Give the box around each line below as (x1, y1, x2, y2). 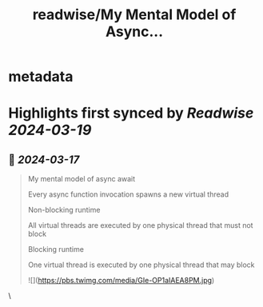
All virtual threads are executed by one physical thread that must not (27, 221, 253, 230)
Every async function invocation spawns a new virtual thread (27, 189, 229, 199)
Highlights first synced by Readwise (8, 104, 254, 122)
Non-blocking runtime (27, 205, 101, 215)
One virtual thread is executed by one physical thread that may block (27, 260, 255, 269)
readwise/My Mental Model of (32, 6, 237, 24)
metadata (8, 68, 74, 86)
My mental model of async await (27, 174, 136, 184)
